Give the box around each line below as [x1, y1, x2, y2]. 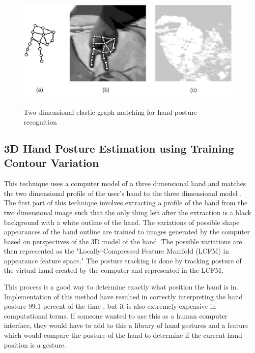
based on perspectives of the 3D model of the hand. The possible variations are [4, 236, 242, 246]
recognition [24, 116, 57, 127]
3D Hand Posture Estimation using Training [4, 140, 234, 156]
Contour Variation [4, 155, 99, 170]
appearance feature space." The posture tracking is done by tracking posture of [4, 255, 242, 265]
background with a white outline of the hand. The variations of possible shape [4, 217, 240, 227]
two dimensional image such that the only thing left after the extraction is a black [4, 207, 252, 217]
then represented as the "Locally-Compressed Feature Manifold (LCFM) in [4, 246, 229, 256]
